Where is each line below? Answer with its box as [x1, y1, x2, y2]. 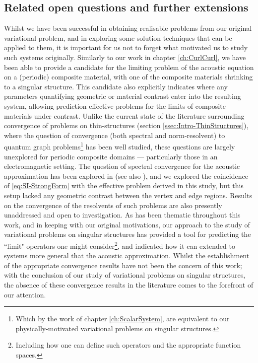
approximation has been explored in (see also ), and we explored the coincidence [4, 170, 248, 181]
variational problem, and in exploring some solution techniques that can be [4, 32, 232, 43]
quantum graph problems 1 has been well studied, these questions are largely [4, 140, 235, 151]
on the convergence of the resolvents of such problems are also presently [4, 200, 222, 210]
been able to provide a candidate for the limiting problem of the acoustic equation [4, 62, 254, 72]
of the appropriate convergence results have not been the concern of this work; [4, 260, 242, 270]
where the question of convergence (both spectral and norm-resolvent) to [4, 130, 225, 140]
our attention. [4, 289, 46, 299]
